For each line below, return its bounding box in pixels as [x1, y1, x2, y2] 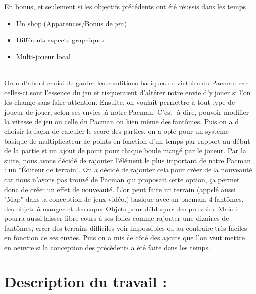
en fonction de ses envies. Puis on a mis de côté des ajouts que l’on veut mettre [4, 232, 245, 243]
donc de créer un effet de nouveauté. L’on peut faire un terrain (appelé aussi [4, 184, 236, 194]
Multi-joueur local [16, 51, 71, 61]
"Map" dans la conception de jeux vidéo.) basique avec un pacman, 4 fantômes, [4, 194, 244, 204]
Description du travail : [4, 271, 167, 291]
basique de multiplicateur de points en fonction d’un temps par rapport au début [4, 135, 250, 146]
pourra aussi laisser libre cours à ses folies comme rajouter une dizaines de [4, 213, 229, 223]
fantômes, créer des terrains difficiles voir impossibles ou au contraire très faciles [4, 222, 247, 233]
